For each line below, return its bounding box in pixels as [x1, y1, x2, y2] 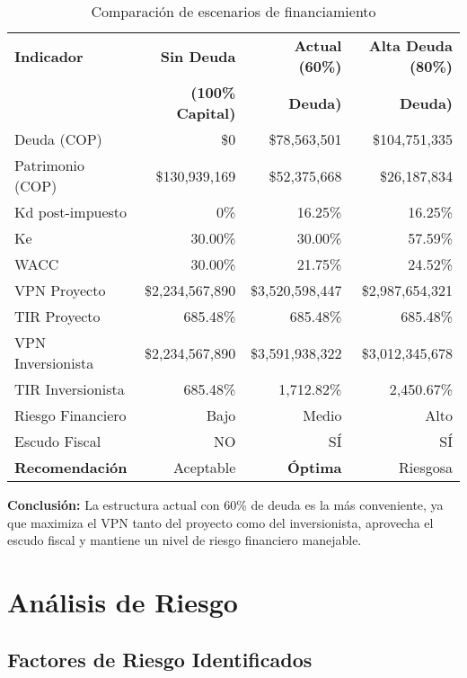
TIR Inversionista [14, 379, 125, 399]
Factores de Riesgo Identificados [7, 645, 313, 673]
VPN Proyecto [14, 280, 106, 300]
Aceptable [172, 457, 236, 477]
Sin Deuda [160, 45, 236, 67]
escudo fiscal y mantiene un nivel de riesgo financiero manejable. [7, 531, 362, 549]
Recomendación [14, 457, 128, 477]
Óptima [286, 457, 342, 477]
